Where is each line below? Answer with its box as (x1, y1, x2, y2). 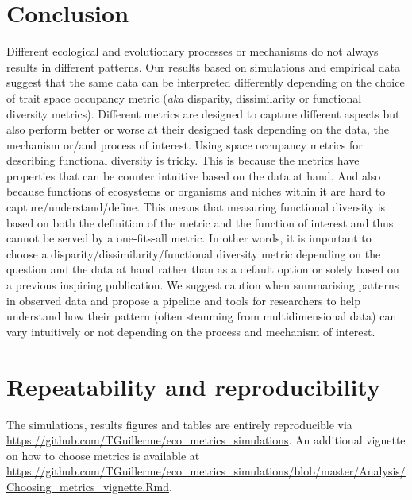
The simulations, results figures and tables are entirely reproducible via (6, 416, 352, 432)
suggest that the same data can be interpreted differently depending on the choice (6, 74, 405, 91)
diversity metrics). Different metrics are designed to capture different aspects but (6, 105, 400, 122)
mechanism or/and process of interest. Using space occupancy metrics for (6, 136, 363, 153)
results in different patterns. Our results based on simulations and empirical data (6, 58, 400, 75)
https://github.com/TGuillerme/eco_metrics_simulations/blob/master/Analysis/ (6, 463, 406, 479)
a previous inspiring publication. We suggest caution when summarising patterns (6, 277, 399, 293)
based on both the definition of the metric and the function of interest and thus (6, 214, 394, 231)
